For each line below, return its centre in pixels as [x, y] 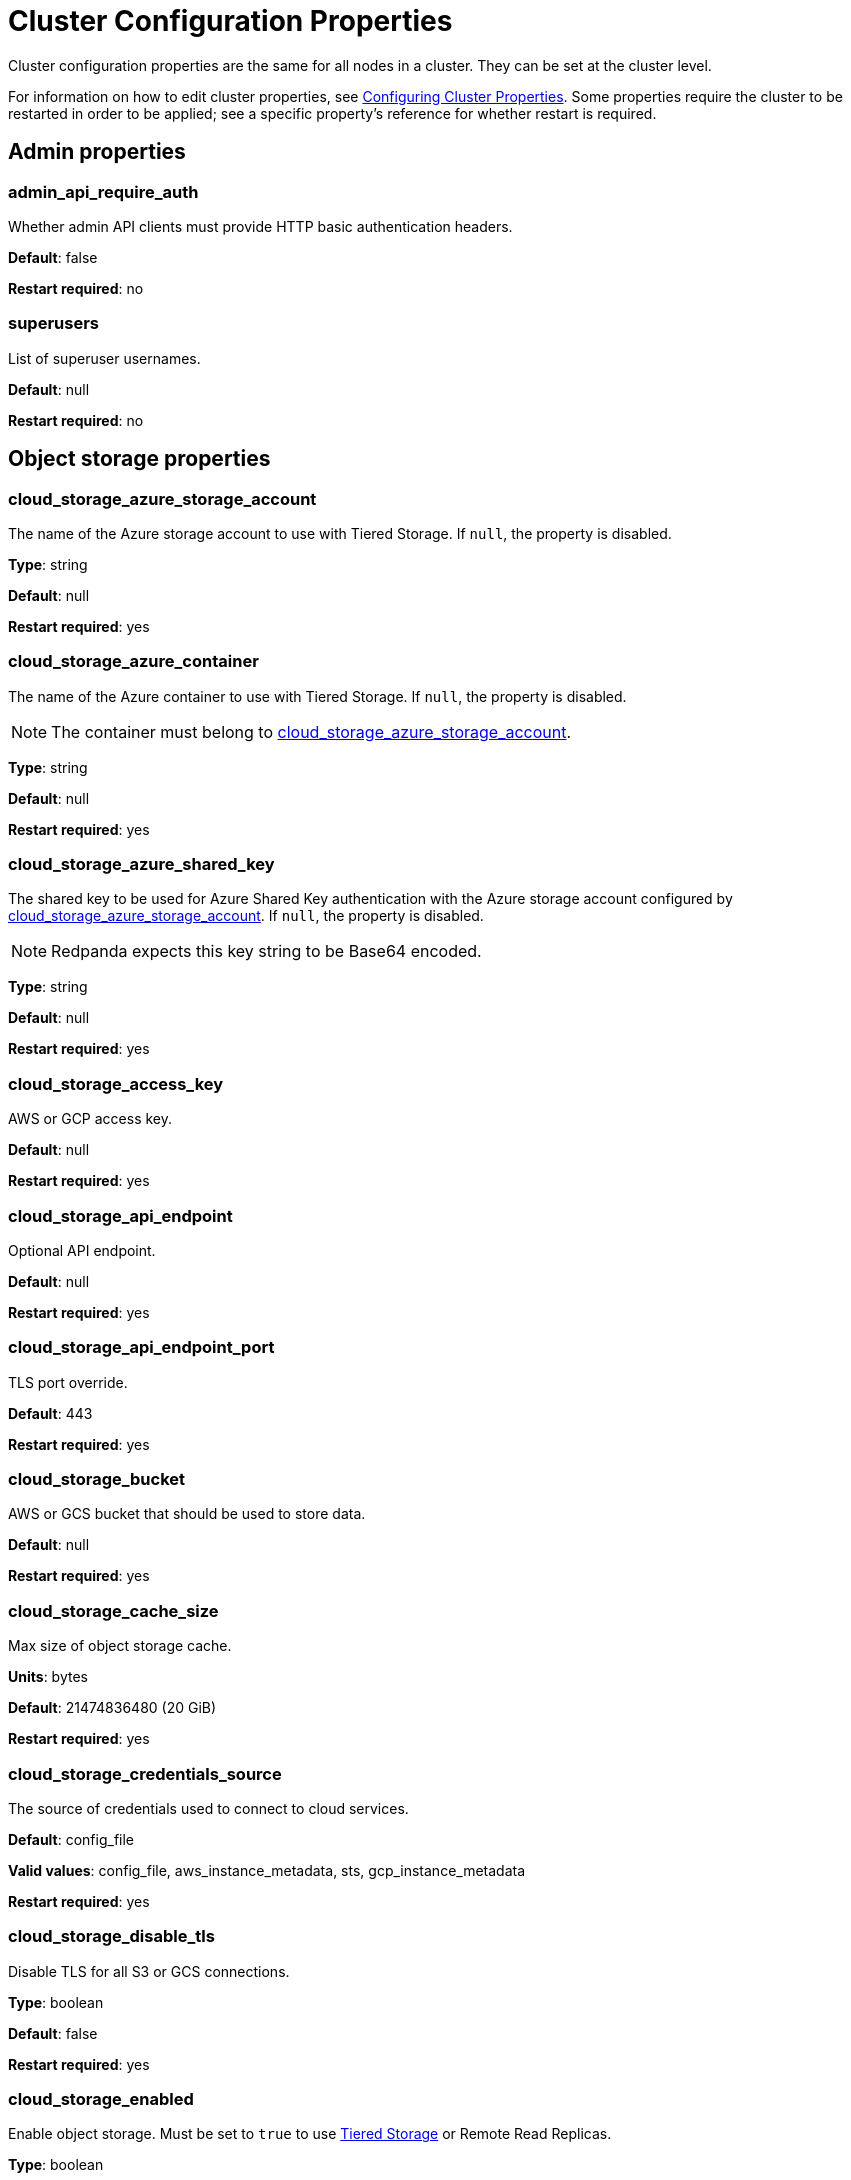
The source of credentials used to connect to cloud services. [208, 1808]
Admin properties [97, 152]
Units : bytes [48, 1677]
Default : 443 [50, 1413]
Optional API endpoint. [82, 1250]
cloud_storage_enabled [101, 2099]
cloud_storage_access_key [116, 1083]
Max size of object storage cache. [120, 1646]
